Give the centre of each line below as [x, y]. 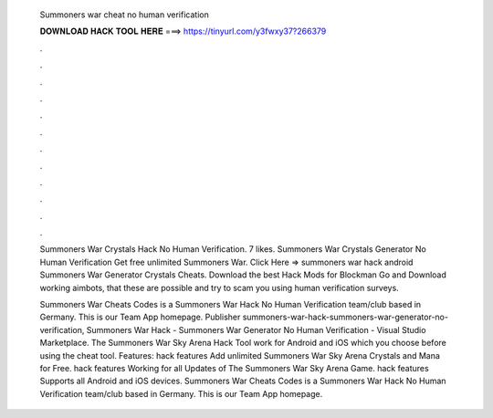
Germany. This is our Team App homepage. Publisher [140, 317]
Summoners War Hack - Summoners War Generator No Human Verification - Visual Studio [256, 329]
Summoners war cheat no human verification [124, 15]
